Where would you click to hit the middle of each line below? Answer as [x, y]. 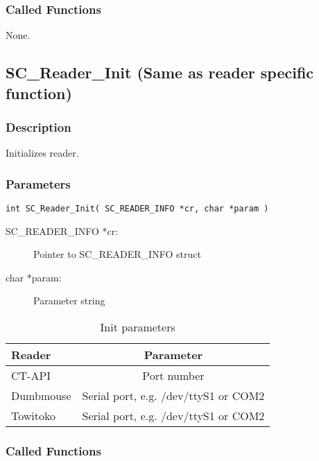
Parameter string [69, 301]
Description [38, 127]
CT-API [31, 376]
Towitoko [34, 416]
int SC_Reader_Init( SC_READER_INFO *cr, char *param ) [137, 209]
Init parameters [138, 327]
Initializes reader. [42, 153]
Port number [173, 376]
